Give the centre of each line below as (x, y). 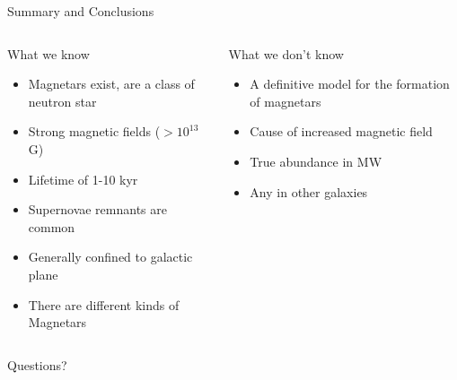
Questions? (37, 364)
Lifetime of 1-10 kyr (83, 179)
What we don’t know (286, 53)
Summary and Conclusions (81, 11)
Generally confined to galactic (110, 257)
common (52, 226)
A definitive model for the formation (350, 84)
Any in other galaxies (309, 191)
